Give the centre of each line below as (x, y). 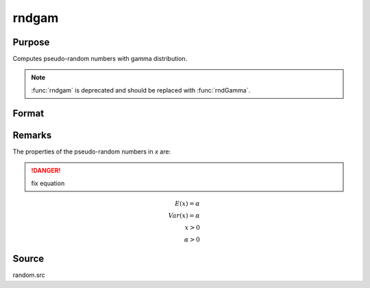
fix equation (48, 183)
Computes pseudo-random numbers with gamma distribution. (100, 59)
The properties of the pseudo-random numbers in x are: (92, 152)
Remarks (32, 135)
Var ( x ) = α (184, 215)
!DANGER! (46, 171)
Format (28, 113)
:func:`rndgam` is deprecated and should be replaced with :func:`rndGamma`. (140, 90)
